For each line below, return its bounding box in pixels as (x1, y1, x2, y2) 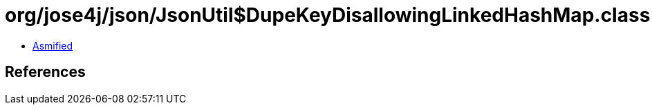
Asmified (32, 39, 73, 52)
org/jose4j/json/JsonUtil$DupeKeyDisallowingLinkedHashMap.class (5, 3, 651, 27)
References (5, 63, 86, 81)
